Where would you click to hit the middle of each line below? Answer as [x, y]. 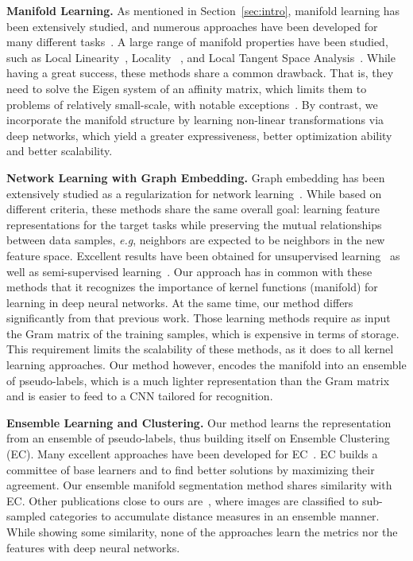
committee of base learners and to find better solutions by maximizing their [191, 469]
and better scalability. [60, 151]
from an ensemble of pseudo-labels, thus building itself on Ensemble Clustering [198, 438]
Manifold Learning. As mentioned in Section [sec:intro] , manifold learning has [203, 10]
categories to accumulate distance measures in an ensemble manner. [214, 516]
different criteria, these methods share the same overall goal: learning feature [193, 209]
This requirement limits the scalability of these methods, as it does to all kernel [200, 349]
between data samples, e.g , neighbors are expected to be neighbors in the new [196, 240]
